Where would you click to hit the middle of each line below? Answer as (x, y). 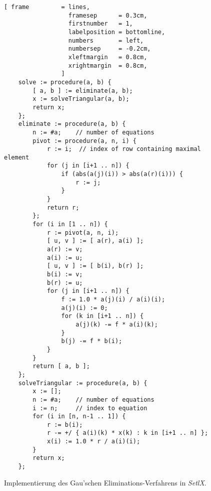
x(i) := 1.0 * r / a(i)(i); (93, 442)
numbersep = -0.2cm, (109, 49)
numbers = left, (106, 40)
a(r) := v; (65, 250)
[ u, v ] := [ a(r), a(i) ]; (95, 241)
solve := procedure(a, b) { (65, 82)
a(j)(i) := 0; (84, 308)
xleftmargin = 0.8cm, (108, 57)
